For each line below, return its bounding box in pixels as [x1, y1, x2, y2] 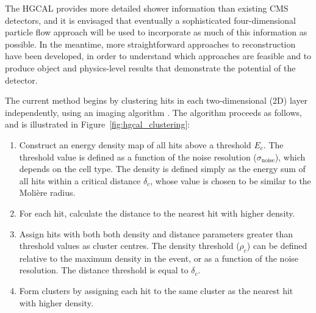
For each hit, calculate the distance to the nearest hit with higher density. [19, 206, 295, 219]
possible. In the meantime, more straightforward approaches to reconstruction [5, 37, 296, 50]
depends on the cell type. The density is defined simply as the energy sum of [19, 162, 306, 175]
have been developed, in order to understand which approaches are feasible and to [5, 49, 312, 62]
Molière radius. [19, 186, 76, 199]
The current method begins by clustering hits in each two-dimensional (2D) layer [5, 94, 308, 107]
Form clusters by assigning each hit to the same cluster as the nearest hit [19, 284, 293, 297]
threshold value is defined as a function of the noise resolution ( [19, 150, 257, 163]
